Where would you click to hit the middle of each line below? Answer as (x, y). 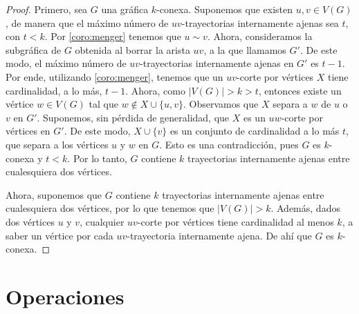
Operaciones (65, 296)
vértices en (28, 131)
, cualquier (102, 221)
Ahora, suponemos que (54, 194)
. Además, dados (305, 208)
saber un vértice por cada (59, 235)
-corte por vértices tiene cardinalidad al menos (236, 221)
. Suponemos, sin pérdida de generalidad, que (133, 117)
